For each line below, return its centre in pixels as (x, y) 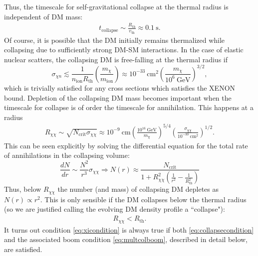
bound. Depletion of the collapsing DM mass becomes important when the (118, 97)
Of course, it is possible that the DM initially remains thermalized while (115, 40)
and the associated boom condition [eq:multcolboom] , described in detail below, (126, 239)
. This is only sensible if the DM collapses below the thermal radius (143, 199)
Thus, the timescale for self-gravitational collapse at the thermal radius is (116, 6)
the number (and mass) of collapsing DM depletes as (138, 189)
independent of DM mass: (43, 16)
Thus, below (23, 189)
